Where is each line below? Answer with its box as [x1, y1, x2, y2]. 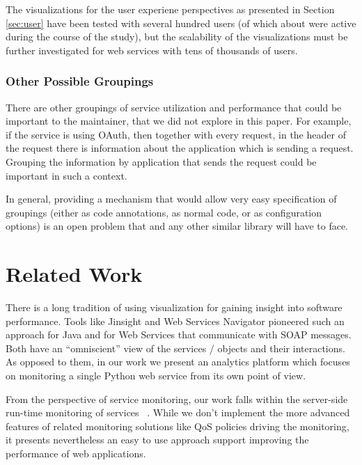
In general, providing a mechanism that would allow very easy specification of [6, 191, 337, 206]
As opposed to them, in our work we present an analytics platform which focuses [6, 354, 350, 369]
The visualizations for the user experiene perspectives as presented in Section [6, 2, 335, 16]
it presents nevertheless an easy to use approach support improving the [6, 432, 309, 447]
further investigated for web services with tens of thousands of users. [6, 42, 298, 57]
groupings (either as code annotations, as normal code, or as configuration [6, 205, 322, 219]
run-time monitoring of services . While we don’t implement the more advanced [6, 405, 350, 420]
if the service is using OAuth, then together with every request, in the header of [6, 127, 346, 141]
